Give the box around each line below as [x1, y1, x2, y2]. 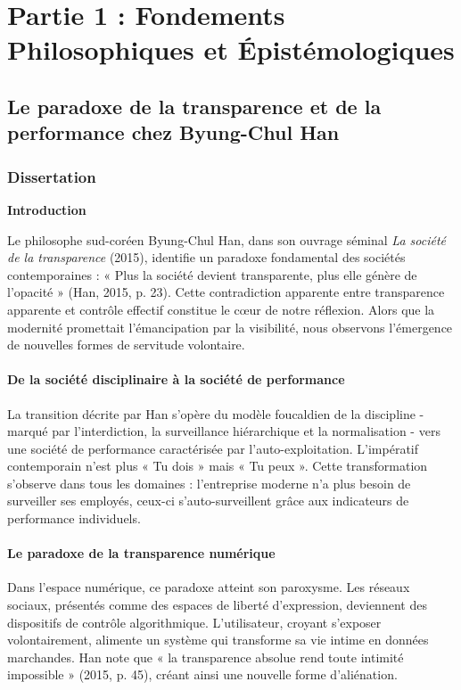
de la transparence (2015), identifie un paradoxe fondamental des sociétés [7, 248, 406, 267]
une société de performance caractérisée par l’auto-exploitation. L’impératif [7, 439, 419, 457]
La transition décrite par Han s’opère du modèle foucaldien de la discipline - [7, 404, 424, 423]
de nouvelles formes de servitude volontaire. [7, 335, 245, 354]
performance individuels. [7, 509, 141, 528]
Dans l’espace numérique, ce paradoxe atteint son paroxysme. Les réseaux [7, 578, 410, 596]
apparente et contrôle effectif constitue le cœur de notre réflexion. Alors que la [7, 300, 435, 318]
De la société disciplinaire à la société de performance [7, 370, 345, 389]
